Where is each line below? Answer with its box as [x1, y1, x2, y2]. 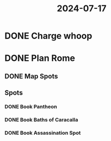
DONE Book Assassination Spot [4, 129, 81, 136]
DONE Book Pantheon [4, 103, 57, 110]
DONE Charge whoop [4, 30, 92, 41]
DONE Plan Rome [4, 53, 75, 64]
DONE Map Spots [4, 72, 58, 81]
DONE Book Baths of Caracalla [4, 117, 79, 123]
